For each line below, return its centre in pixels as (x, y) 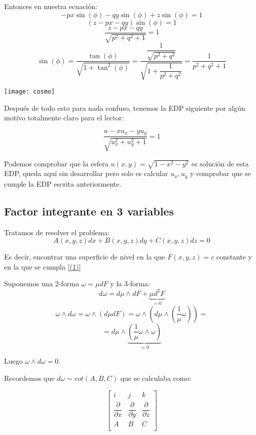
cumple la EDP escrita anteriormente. (63, 183)
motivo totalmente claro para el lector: (64, 118)
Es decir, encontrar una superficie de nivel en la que (85, 257)
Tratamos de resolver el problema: (57, 232)
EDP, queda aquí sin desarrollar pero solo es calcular (86, 173)
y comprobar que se (221, 173)
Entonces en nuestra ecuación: (51, 6)
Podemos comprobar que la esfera (56, 163)
